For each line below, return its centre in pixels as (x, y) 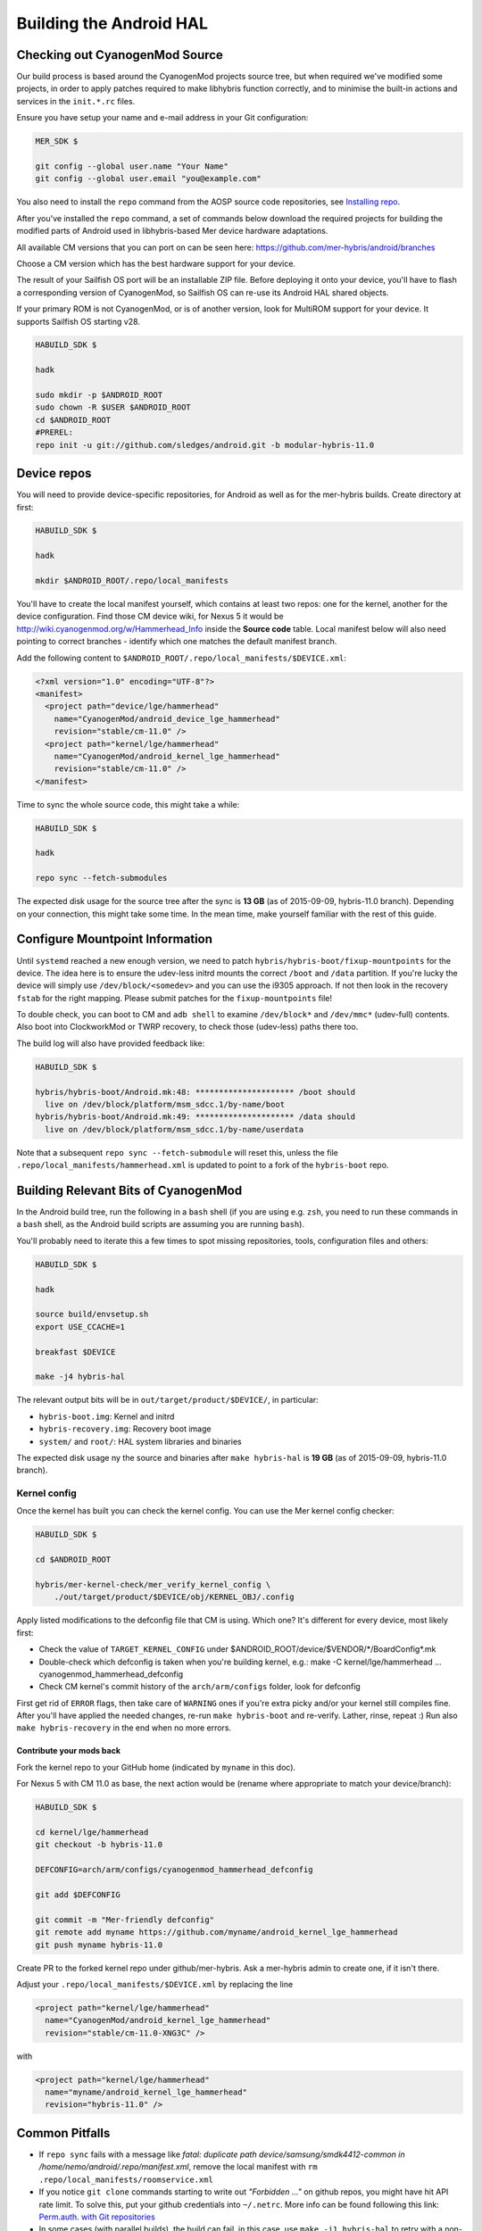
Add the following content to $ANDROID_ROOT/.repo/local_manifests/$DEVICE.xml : (182, 658)
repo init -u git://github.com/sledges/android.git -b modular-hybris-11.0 (205, 445)
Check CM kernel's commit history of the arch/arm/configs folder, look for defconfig (199, 1687)
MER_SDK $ (57, 141)
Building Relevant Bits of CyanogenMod (129, 1190)
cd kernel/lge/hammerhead (92, 1833)
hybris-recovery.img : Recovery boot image (125, 1429)
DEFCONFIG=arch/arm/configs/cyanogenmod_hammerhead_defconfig (174, 1870)
